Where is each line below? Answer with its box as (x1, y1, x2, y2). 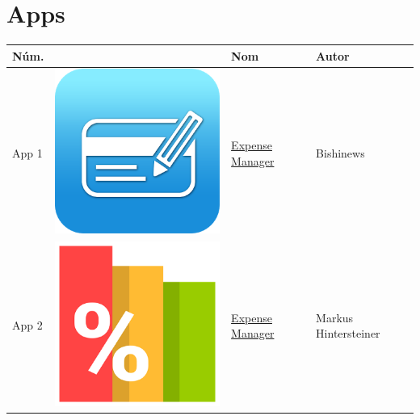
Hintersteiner (316, 325, 380, 342)
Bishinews (316, 144, 365, 161)
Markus (316, 309, 354, 325)
